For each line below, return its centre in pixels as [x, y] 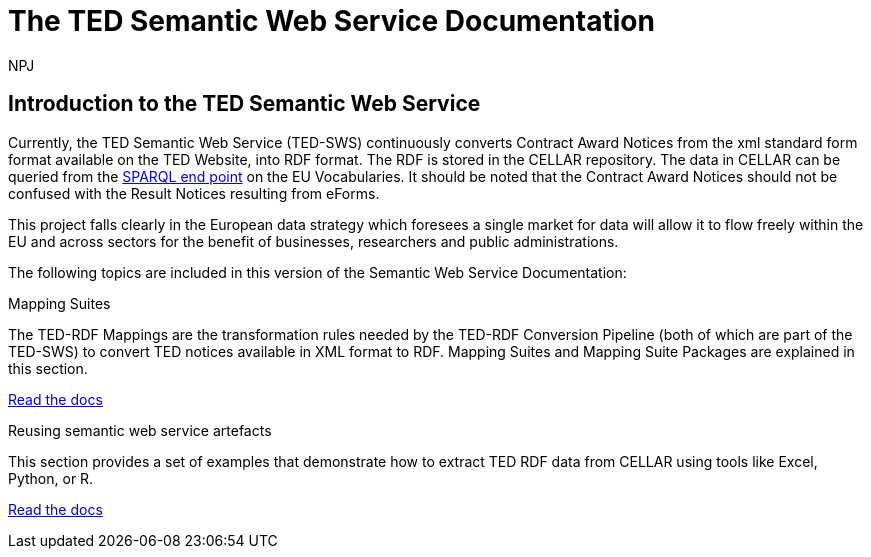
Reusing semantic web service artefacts [140, 430]
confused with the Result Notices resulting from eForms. [194, 193]
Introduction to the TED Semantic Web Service [244, 104]
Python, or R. [51, 478]
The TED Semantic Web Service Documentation [331, 21]
